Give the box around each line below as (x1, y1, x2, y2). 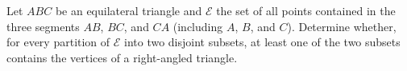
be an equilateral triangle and (55, 2, 202, 18)
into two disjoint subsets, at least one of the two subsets (124, 34, 401, 50)
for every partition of (6, 34, 110, 50)
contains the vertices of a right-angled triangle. (6, 49, 238, 65)
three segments (6, 18, 80, 34)
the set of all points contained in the (216, 2, 396, 18)
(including (172, 18, 223, 34)
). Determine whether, (287, 18, 397, 34)
